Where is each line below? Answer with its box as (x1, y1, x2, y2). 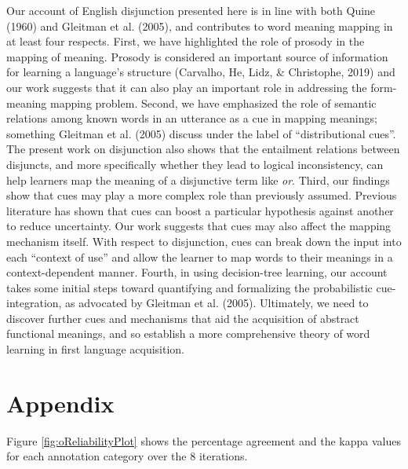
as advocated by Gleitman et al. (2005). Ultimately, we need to (65, 295, 369, 311)
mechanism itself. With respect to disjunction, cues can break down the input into (6, 233, 402, 249)
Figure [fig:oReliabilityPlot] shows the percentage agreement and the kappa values (6, 432, 401, 449)
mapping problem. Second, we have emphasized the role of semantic (49, 94, 377, 111)
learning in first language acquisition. (6, 341, 184, 357)
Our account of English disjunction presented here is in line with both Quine (6, 2, 376, 18)
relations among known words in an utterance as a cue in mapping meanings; (6, 110, 377, 126)
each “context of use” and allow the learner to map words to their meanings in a (6, 248, 393, 265)
